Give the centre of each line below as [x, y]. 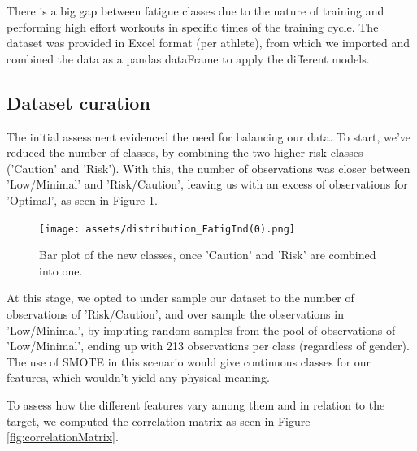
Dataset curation [78, 102]
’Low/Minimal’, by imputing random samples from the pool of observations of [201, 330]
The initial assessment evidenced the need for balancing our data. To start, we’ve [209, 136]
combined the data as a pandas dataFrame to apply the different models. [188, 58]
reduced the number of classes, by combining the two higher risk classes [185, 152]
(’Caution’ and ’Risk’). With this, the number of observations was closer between [208, 168]
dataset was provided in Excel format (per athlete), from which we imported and [208, 43]
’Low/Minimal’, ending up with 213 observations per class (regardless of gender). [208, 346]
